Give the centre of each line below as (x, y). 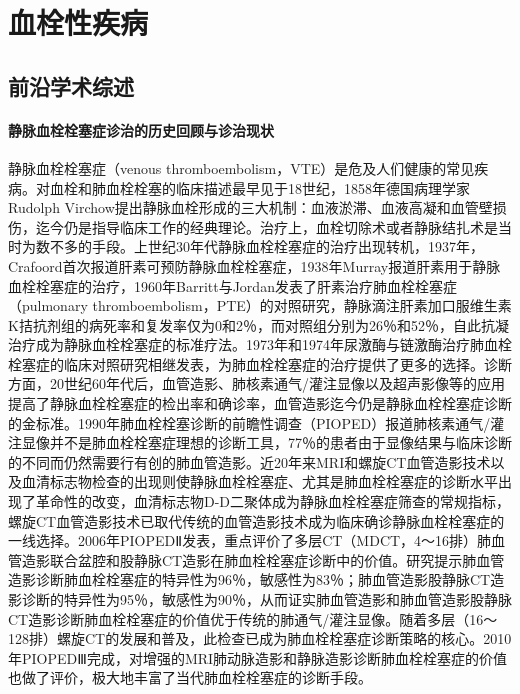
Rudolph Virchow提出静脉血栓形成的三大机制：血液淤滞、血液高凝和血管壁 (250, 207)
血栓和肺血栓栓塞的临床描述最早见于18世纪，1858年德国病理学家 (259, 187)
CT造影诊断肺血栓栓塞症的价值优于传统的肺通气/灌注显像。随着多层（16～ (253, 618)
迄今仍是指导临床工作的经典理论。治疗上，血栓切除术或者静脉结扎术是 (266, 226)
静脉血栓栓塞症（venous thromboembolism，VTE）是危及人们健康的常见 (241, 167)
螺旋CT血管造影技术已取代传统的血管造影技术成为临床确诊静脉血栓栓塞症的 (256, 520)
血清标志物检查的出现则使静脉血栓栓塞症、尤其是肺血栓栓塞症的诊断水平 (259, 481)
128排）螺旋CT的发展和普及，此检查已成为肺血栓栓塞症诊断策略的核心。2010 (260, 638)
